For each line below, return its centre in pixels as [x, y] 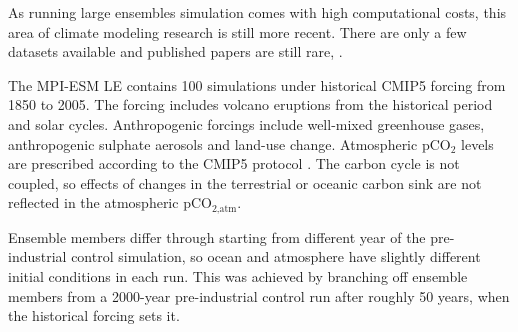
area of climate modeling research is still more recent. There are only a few [237, 31]
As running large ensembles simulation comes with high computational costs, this [257, 12]
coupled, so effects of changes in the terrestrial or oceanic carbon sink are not [245, 182]
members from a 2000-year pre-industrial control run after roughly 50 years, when [259, 295]
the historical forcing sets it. [94, 315]
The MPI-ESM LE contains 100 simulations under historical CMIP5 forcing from [257, 84]
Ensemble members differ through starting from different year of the [217, 236]
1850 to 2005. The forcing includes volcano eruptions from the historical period [250, 104]
